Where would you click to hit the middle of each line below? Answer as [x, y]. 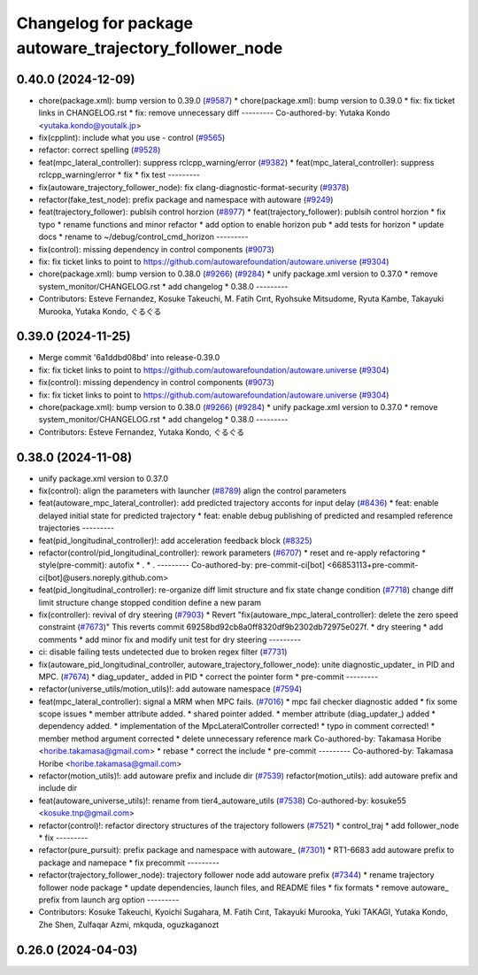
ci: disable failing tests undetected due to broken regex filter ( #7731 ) [163, 652]
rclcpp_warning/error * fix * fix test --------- [119, 175]
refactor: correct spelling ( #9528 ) [100, 150]
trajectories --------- [77, 528]
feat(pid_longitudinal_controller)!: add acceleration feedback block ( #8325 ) [176, 540]
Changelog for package [105, 23]
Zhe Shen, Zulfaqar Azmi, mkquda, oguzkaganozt [129, 925]
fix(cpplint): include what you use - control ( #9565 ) [132, 138]
